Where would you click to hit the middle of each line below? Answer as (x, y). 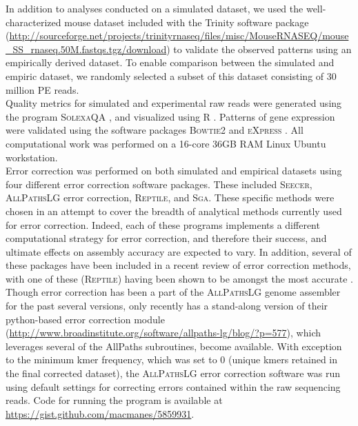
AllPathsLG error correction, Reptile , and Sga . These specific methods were (170, 197)
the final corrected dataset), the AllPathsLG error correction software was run (173, 373)
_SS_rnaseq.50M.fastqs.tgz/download (86, 49)
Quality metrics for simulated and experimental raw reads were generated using (174, 103)
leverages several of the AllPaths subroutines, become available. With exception (174, 346)
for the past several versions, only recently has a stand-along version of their (167, 306)
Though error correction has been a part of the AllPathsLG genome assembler (173, 292)
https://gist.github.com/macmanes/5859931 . (100, 413)
